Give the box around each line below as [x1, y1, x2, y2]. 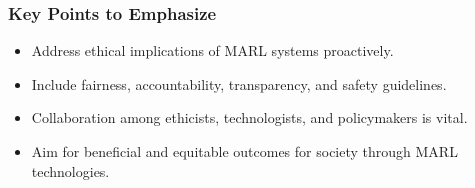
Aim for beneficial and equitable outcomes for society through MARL [31, 141, 458, 161]
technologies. [31, 160, 110, 181]
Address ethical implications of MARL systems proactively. [31, 40, 394, 61]
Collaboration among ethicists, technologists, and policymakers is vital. [31, 107, 468, 128]
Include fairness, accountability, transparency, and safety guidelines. [31, 73, 447, 94]
